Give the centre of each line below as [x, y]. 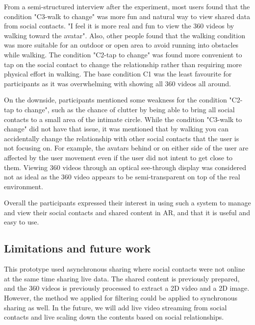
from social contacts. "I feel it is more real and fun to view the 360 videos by [119, 26]
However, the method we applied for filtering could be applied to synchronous [121, 298]
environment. [24, 186]
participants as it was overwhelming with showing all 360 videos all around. [117, 83]
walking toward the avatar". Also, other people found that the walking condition [125, 35]
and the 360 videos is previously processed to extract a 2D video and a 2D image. [127, 288]
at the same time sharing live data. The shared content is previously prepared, [122, 278]
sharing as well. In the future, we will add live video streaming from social [115, 307]
